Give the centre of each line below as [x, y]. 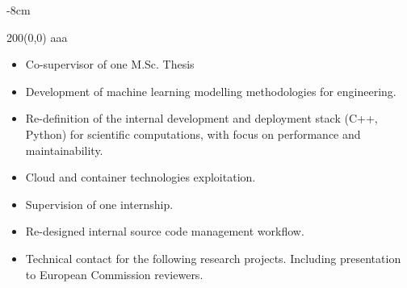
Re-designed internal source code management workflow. [165, 231]
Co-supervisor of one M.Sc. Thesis [110, 64]
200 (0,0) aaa [37, 37]
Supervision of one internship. [99, 204]
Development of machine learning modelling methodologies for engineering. [211, 91]
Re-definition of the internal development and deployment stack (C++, [201, 118]
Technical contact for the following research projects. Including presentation [213, 258]
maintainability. [64, 150]
